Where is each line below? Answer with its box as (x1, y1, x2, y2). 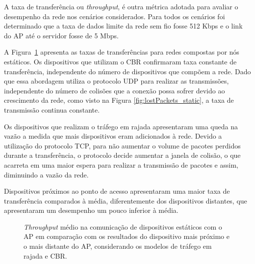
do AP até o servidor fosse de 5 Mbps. (4, 30, 119, 40)
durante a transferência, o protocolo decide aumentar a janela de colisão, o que (4, 150, 241, 160)
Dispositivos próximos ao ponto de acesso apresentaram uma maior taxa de (4, 186, 230, 196)
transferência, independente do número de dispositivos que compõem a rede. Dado (4, 66, 251, 76)
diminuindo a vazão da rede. (4, 169, 89, 179)
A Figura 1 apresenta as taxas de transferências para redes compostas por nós (4, 47, 239, 57)
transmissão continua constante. (4, 104, 100, 115)
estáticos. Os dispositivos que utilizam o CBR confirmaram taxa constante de (4, 56, 237, 66)
